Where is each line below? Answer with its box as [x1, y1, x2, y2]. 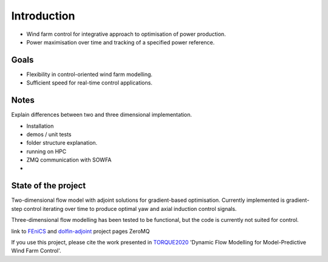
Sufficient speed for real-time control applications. [26, 79, 153, 86]
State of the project [11, 181, 86, 191]
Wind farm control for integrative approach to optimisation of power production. [26, 30, 226, 38]
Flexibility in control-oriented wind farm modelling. [26, 71, 153, 78]
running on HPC [26, 148, 67, 155]
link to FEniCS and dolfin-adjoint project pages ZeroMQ [11, 227, 150, 235]
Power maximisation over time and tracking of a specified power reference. [26, 38, 215, 46]
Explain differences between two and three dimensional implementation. [11, 111, 193, 119]
